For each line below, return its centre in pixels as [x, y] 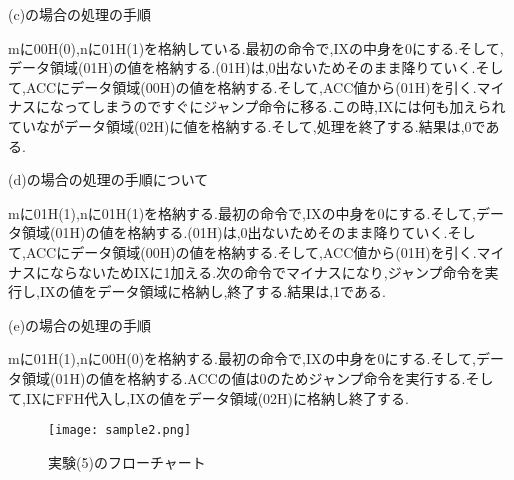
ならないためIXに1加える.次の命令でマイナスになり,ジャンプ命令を [267, 271]
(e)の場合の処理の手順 [80, 324]
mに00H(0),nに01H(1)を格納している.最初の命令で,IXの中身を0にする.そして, [256, 47]
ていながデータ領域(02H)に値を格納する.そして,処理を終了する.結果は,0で [247, 125]
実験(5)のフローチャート [127, 461]
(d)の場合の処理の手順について [108, 179]
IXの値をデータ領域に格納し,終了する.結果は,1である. [212, 291]
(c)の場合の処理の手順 [80, 14]
